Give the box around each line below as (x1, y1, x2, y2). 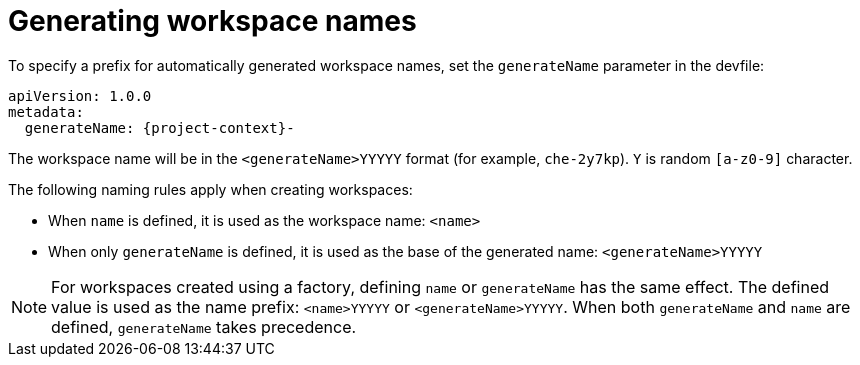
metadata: (8, 103, 84, 120)
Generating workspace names (8, 4, 417, 38)
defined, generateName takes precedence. (51, 316, 357, 337)
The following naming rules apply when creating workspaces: (8, 180, 413, 198)
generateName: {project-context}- (24, 119, 295, 136)
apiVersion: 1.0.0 (8, 87, 152, 104)
